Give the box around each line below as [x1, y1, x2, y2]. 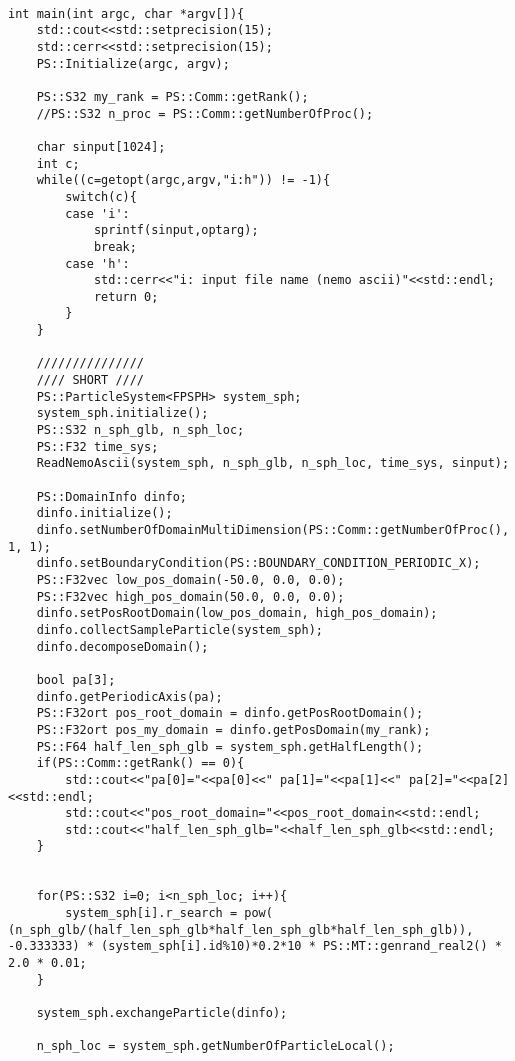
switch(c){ [65, 189, 137, 204]
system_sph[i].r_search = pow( [65, 906, 273, 921]
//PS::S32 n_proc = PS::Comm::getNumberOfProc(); [36, 106, 374, 121]
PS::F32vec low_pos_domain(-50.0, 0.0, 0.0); [36, 572, 345, 587]
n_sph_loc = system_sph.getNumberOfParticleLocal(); [36, 1039, 395, 1054]
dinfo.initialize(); [36, 506, 173, 521]
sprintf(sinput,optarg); [93, 223, 259, 238]
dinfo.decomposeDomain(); [36, 639, 209, 654]
